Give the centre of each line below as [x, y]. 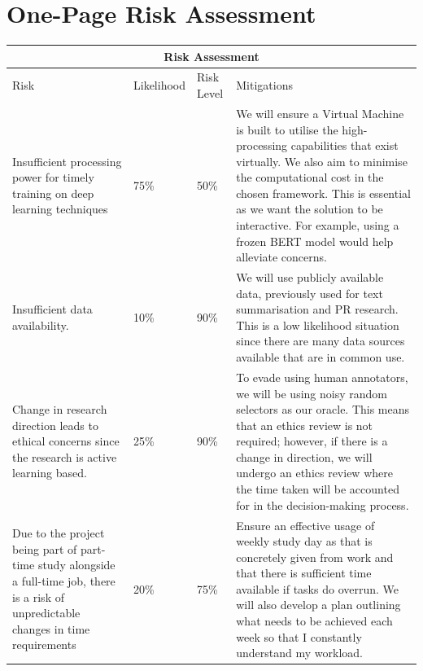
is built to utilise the [287, 129]
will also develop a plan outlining [318, 605]
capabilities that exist [345, 145]
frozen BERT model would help [315, 241]
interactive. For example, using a [318, 225]
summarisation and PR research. [317, 309]
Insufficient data [52, 309]
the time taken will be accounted [318, 489]
